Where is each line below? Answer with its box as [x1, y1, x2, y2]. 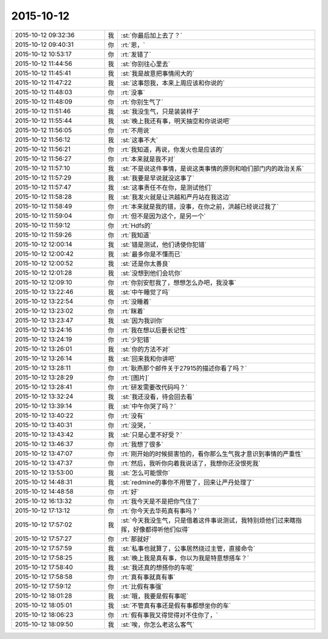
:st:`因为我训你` [120, 316, 165, 325]
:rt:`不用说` [120, 126, 151, 134]
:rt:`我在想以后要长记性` [120, 326, 188, 334]
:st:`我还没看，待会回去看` [120, 393, 195, 401]
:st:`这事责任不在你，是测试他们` [120, 183, 213, 192]
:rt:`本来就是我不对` [120, 155, 176, 163]
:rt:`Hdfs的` [120, 221, 153, 229]
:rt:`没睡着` [120, 297, 151, 306]
